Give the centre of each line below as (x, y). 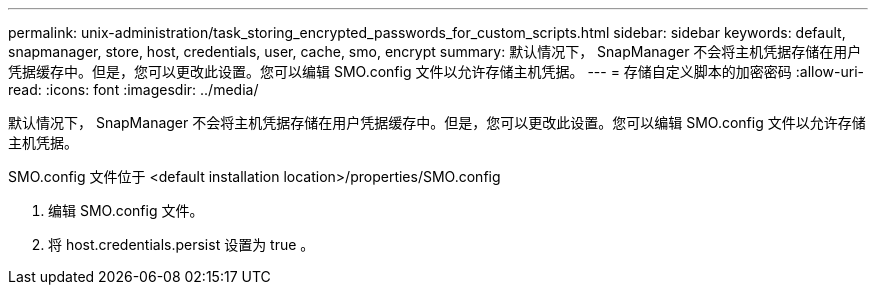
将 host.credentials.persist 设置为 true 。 (181, 244)
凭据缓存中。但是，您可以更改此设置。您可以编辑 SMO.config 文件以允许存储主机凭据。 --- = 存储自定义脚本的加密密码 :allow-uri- (436, 71)
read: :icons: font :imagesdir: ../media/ (133, 89)
